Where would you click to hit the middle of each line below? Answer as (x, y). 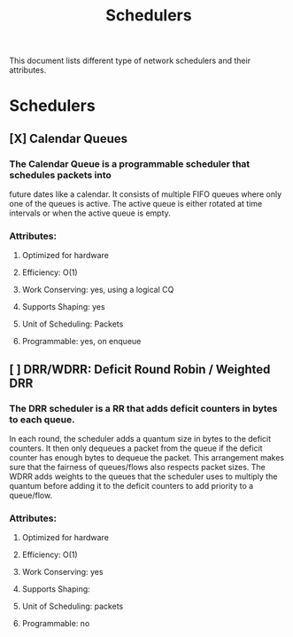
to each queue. (42, 420)
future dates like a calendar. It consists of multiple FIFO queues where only (146, 194)
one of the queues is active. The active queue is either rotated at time (136, 204)
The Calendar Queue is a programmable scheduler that (130, 163)
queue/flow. (31, 495)
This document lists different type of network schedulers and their (130, 61)
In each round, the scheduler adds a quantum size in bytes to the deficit (140, 439)
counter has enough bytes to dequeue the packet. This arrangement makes (147, 458)
